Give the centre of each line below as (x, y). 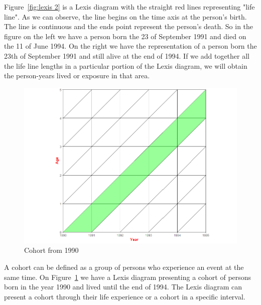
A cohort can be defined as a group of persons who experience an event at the (124, 267)
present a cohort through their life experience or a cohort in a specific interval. (125, 296)
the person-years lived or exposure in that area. (77, 75)
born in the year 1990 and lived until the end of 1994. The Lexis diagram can (123, 287)
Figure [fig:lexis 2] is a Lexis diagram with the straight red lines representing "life (129, 7)
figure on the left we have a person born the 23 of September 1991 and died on (125, 36)
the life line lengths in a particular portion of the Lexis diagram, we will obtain (126, 65)
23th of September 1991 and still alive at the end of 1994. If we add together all (127, 55)
